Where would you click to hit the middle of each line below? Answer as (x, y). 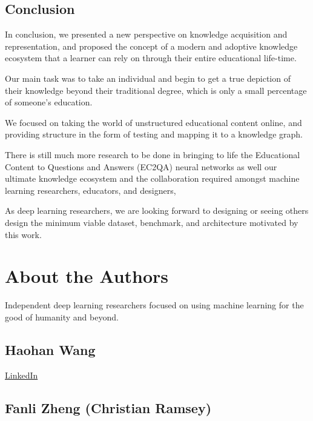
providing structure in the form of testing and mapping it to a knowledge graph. (154, 134)
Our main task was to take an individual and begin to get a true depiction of (148, 78)
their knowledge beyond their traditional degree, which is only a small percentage (156, 90)
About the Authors (87, 276)
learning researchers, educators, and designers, (91, 190)
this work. (23, 234)
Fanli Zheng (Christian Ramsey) (108, 407)
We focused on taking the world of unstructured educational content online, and (153, 122)
